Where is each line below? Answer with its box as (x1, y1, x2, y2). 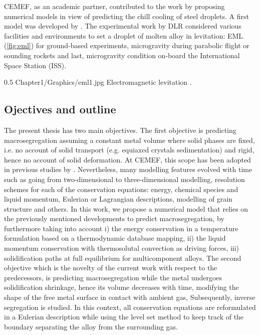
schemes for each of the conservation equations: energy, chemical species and (4, 184, 238, 194)
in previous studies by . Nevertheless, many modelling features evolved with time (4, 164, 252, 175)
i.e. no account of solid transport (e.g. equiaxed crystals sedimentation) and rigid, (4, 144, 254, 155)
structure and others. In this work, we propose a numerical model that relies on (4, 203, 248, 214)
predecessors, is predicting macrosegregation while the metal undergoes (4, 272, 222, 282)
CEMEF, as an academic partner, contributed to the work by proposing (4, 1, 225, 11)
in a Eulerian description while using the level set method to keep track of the (4, 311, 244, 322)
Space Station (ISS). (4, 60, 67, 70)
